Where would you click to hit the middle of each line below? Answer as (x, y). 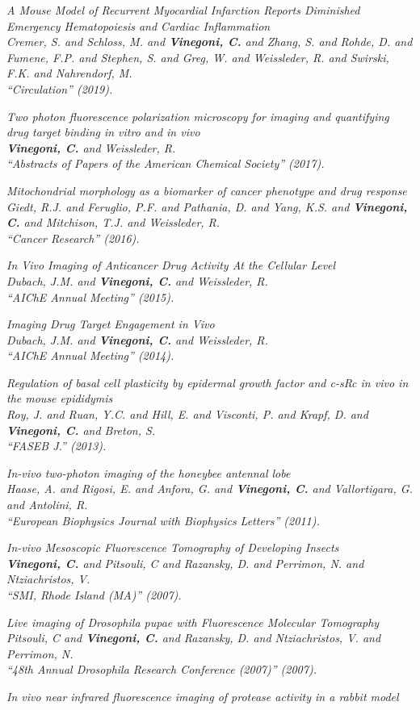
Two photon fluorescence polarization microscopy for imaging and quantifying (198, 116)
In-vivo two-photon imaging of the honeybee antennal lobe (149, 472)
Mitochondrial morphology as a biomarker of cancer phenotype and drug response (207, 190)
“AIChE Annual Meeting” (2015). (90, 297)
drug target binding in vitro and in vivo (103, 132)
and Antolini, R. (47, 505)
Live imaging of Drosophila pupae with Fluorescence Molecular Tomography (193, 622)
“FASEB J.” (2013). (57, 446)
